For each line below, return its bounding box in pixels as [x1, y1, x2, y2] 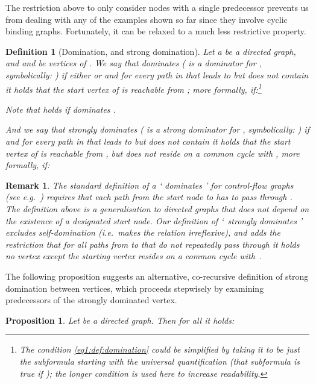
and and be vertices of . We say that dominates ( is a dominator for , [5, 57, 262, 69]
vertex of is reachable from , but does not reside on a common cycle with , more [5, 146, 300, 159]
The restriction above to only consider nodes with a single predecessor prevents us [5, 1, 309, 13]
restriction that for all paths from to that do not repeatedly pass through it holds [5, 238, 300, 250]
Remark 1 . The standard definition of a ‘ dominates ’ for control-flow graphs [5, 178, 294, 191]
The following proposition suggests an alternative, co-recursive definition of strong [5, 269, 309, 282]
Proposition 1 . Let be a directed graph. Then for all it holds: [5, 313, 235, 326]
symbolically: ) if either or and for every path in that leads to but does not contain [5, 68, 309, 81]
